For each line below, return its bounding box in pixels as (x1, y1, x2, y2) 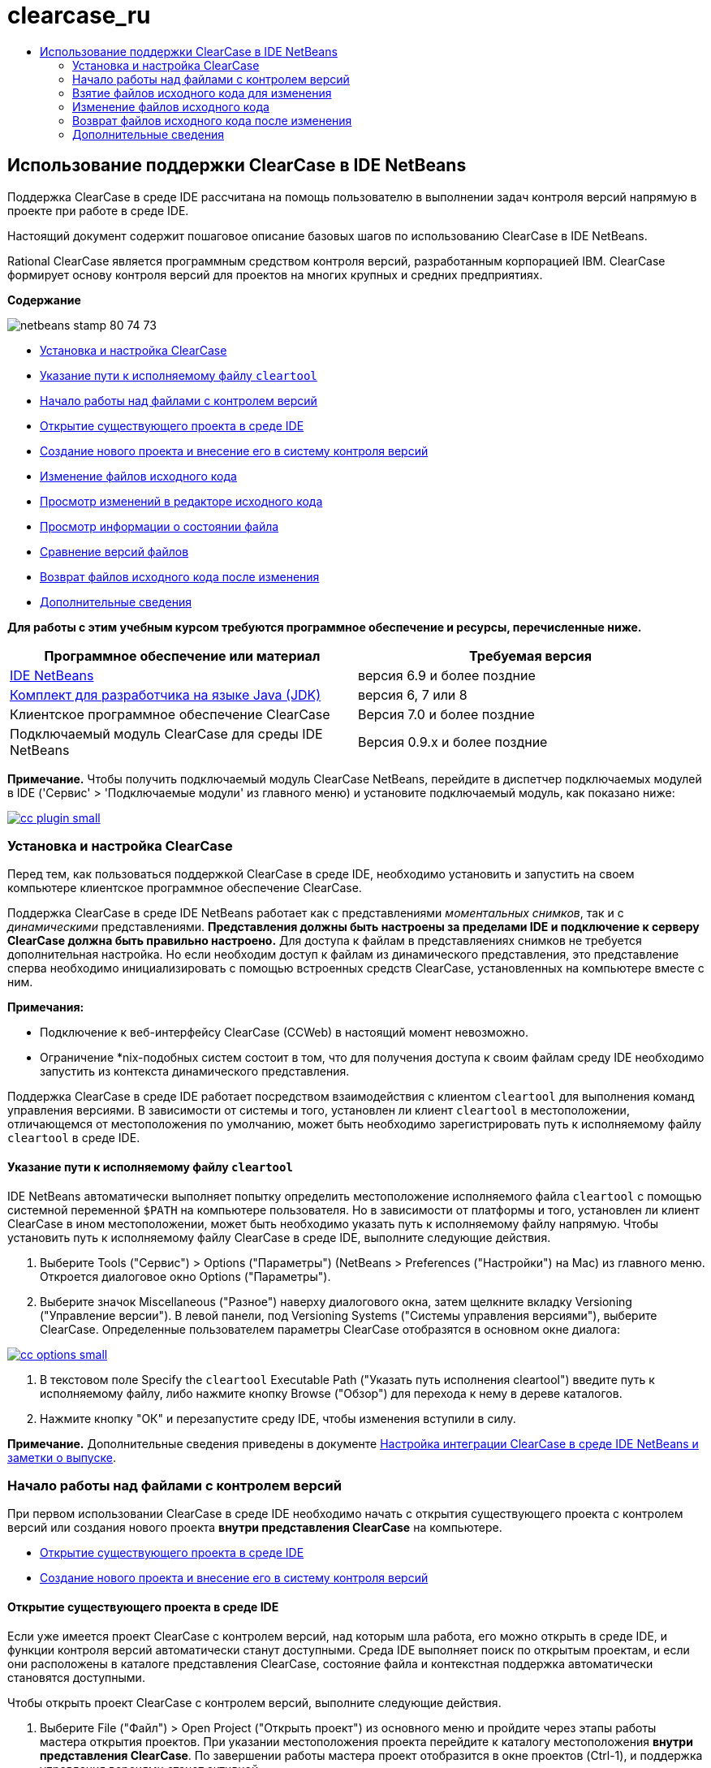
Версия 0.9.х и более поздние (358, 733, 548, 750)
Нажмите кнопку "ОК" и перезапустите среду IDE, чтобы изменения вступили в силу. (40, 1411, 516, 1425)
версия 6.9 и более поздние (358, 666, 536, 683)
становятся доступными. (7, 1670, 145, 1684)
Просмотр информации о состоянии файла (40, 519, 279, 533)
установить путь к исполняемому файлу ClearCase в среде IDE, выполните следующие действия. (7, 1230, 551, 1244)
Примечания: (7, 1000, 84, 1015)
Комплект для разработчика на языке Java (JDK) (10, 686, 321, 703)
